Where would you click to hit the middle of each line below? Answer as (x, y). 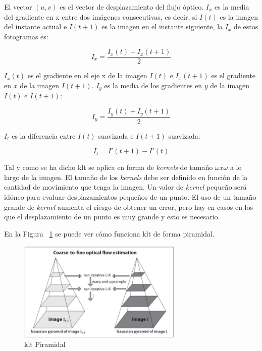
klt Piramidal (45, 344)
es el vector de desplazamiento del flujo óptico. (132, 7)
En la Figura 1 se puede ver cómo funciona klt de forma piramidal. (109, 233)
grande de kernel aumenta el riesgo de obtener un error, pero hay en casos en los (129, 207)
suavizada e (116, 135)
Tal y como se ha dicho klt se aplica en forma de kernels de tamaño (109, 167)
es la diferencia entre (44, 135)
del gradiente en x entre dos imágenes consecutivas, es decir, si (101, 16)
